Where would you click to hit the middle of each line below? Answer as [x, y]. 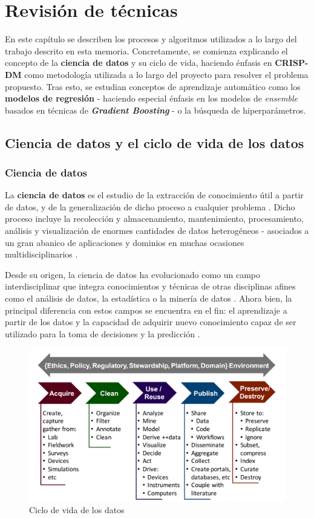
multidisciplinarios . [41, 254]
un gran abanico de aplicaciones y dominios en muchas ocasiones [125, 242]
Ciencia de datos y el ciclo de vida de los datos [155, 142]
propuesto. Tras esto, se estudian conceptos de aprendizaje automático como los [153, 86]
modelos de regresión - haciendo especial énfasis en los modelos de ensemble [151, 98]
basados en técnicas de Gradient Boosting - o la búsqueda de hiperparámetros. [155, 110]
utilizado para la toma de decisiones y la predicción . [103, 333]
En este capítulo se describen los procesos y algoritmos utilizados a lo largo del [151, 39]
